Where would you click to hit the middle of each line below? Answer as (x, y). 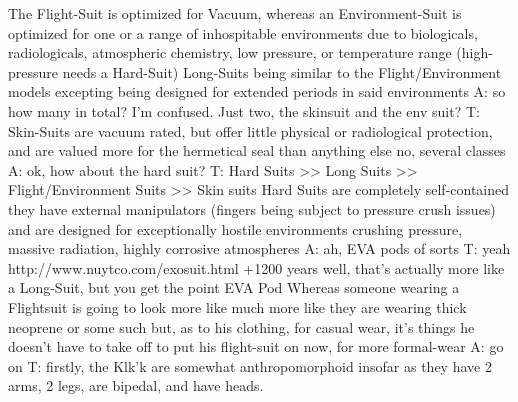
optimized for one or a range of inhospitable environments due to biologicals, (243, 32)
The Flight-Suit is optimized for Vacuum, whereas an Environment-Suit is (235, 13)
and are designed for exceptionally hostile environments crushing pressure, (235, 228)
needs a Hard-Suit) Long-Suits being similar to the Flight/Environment (282, 71)
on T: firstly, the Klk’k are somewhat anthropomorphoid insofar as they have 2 (250, 365)
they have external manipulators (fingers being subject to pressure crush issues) (252, 208)
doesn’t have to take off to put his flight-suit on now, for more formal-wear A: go (256, 346)
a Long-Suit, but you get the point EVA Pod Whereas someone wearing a (234, 287)
